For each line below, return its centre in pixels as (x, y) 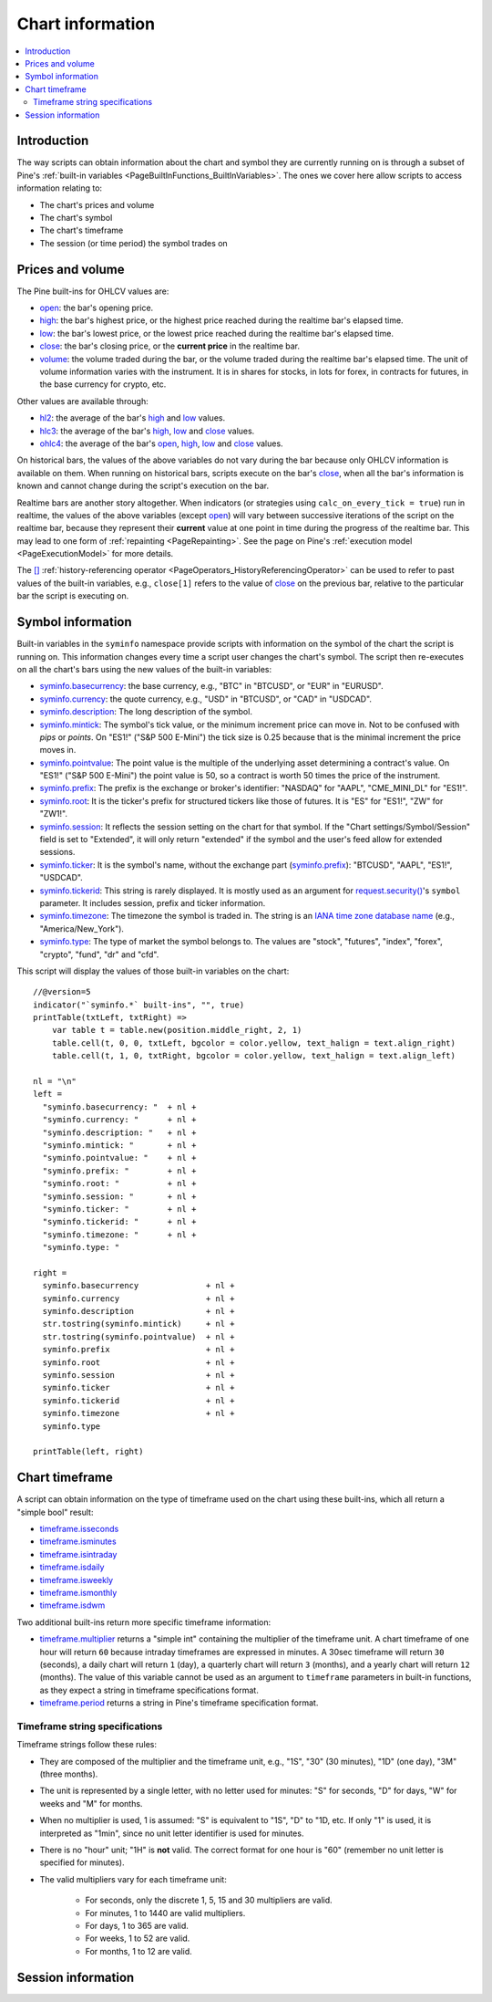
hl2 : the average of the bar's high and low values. (133, 418)
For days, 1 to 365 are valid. (137, 1925)
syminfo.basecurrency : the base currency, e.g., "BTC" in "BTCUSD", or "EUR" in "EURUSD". (211, 686)
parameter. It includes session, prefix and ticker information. (153, 902)
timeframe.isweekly (77, 1580)
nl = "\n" (55, 1082)
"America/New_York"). (82, 928)
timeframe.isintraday (78, 1554)
